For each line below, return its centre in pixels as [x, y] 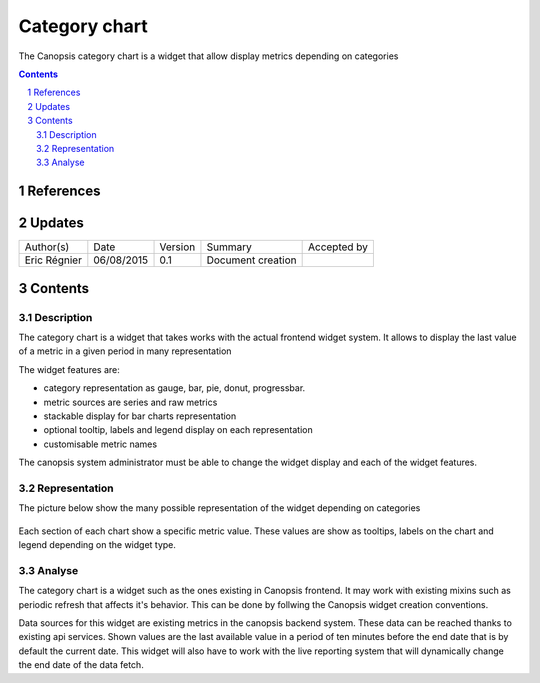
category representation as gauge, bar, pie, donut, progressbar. [174, 388]
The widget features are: [69, 369]
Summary [229, 247]
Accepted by [338, 247]
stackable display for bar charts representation [140, 416]
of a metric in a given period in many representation [125, 351]
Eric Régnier [53, 260]
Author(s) [47, 247]
